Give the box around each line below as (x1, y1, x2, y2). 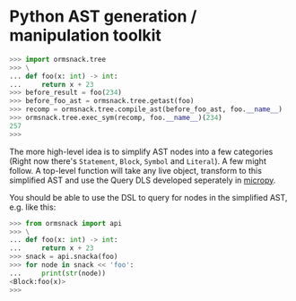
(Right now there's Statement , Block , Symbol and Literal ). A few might (9, 155, 266, 167)
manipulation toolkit (9, 25, 161, 46)
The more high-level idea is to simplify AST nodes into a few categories (9, 146, 274, 157)
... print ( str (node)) (9, 269, 106, 278)
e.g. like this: (9, 202, 57, 212)
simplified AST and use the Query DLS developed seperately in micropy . (9, 175, 276, 185)
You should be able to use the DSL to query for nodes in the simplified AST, (9, 192, 288, 202)
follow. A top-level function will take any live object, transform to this (9, 165, 263, 176)
